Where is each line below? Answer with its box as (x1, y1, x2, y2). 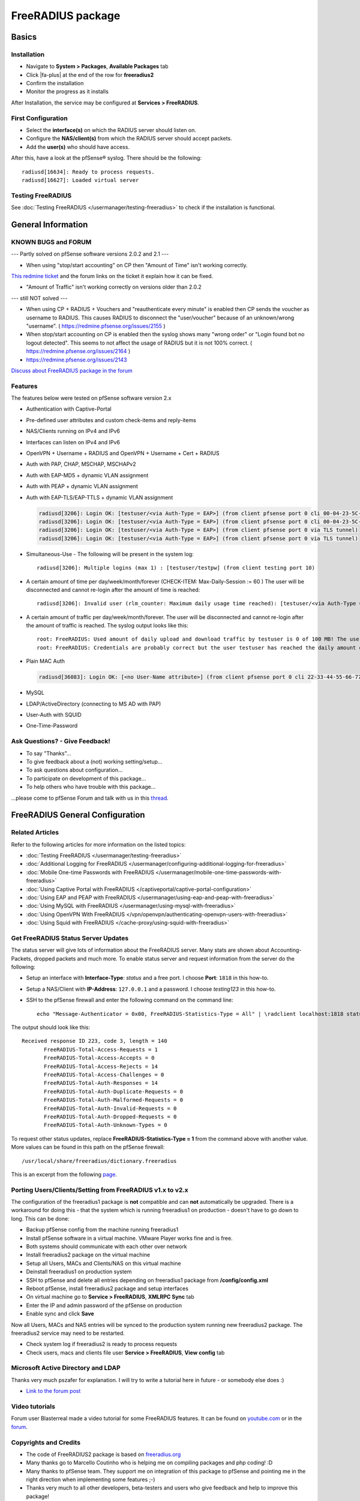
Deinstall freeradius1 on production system (26, 1268, 132, 1275)
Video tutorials (11, 1402, 55, 1410)
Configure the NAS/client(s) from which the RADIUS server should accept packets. (26, 135, 232, 142)
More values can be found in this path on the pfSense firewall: (11, 1144, 165, 1151)
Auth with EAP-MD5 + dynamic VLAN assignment (26, 471, 149, 479)
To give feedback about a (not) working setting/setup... (26, 758, 163, 765)
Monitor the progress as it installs (26, 88, 109, 95)
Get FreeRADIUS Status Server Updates (11, 934, 129, 942)
